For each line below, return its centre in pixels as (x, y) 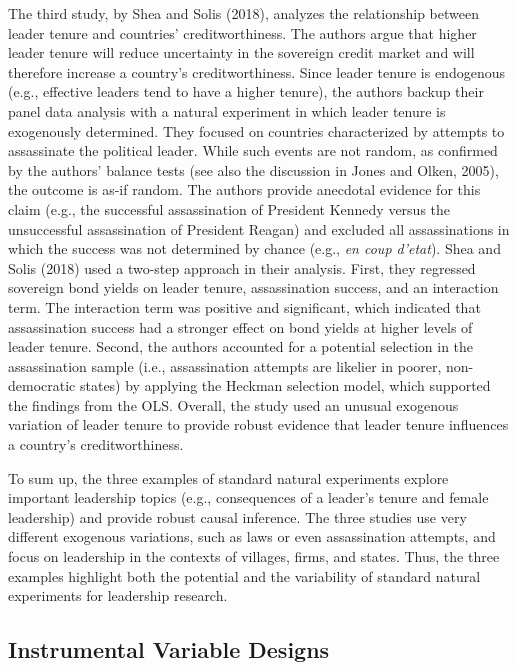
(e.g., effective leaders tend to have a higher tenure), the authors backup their (246, 91)
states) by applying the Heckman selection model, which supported (285, 385)
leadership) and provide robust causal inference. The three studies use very (237, 516)
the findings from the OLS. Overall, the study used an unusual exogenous (233, 404)
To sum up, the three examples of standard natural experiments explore (228, 477)
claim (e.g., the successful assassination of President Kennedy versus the (229, 208)
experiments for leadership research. (118, 595)
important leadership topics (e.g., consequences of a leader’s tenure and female (248, 497)
